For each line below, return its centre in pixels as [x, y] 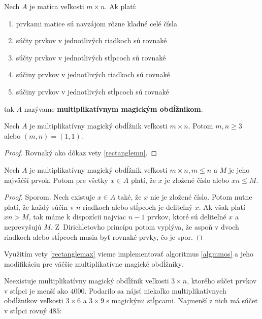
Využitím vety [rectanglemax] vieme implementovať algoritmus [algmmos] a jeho [129, 254]
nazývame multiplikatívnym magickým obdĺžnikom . [113, 108]
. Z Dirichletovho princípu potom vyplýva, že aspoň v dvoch [145, 226]
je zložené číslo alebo [197, 180]
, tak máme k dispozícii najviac [77, 217]
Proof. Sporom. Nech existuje [50, 197]
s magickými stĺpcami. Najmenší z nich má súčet [182, 300]
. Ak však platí [222, 206]
